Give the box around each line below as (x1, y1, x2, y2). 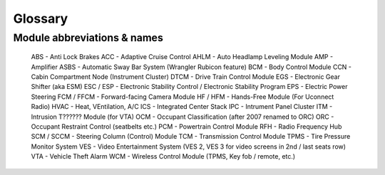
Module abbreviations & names (13, 31, 163, 44)
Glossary (13, 11, 68, 26)
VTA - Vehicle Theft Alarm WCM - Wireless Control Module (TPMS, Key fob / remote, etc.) (31, 152, 296, 161)
